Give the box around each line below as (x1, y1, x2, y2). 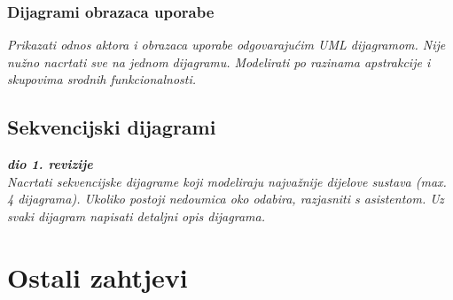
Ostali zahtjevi (7, 258, 188, 295)
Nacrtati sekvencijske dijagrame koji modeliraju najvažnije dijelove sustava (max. (7, 172, 447, 190)
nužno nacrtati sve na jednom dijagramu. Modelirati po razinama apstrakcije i (7, 52, 431, 71)
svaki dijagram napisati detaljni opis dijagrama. (7, 206, 265, 225)
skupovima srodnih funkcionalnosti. (7, 70, 197, 88)
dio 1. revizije (7, 155, 93, 173)
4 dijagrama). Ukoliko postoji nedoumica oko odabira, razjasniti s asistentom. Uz (7, 189, 444, 208)
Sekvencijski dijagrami (7, 113, 216, 141)
